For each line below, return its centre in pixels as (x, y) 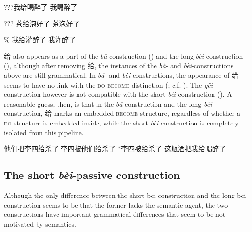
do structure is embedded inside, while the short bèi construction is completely (121, 122)
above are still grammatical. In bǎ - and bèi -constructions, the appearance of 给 (121, 75)
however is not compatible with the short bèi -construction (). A (137, 94)
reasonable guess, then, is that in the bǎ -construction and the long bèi (108, 103)
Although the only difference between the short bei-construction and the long (119, 195)
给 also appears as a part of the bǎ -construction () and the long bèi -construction (124, 56)
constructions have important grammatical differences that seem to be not (115, 214)
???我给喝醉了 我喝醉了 (41, 7)
